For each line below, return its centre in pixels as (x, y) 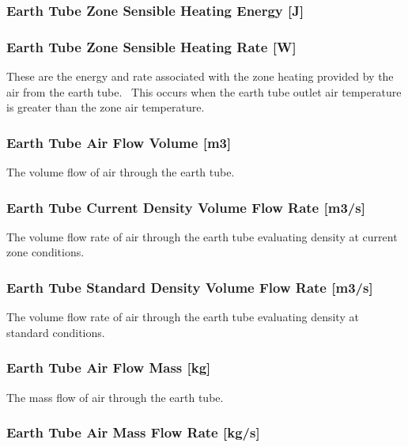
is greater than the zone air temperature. (106, 107)
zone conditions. (45, 252)
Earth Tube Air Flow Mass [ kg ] (109, 367)
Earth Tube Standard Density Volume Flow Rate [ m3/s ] (190, 287)
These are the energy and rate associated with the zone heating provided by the (200, 76)
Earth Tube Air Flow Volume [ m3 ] (119, 142)
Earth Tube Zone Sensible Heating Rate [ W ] (151, 46)
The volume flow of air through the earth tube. (121, 172)
